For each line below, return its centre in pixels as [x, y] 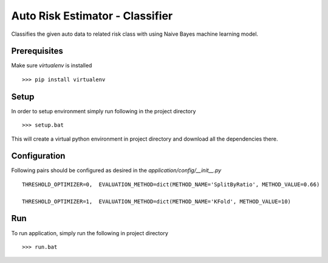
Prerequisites [37, 51]
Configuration [38, 156]
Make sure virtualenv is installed [52, 65]
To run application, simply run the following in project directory [90, 233]
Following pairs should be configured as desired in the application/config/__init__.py [116, 170]
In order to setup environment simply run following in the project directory [104, 111]
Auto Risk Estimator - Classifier [92, 16]
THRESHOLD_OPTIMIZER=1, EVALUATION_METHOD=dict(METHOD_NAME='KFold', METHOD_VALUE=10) [157, 201]
